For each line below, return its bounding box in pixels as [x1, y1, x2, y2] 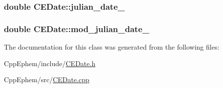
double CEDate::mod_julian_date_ [4, 22, 150, 35]
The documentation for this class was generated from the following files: [4, 42, 220, 52]
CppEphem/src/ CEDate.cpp [4, 74, 89, 85]
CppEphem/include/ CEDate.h [4, 58, 95, 68]
